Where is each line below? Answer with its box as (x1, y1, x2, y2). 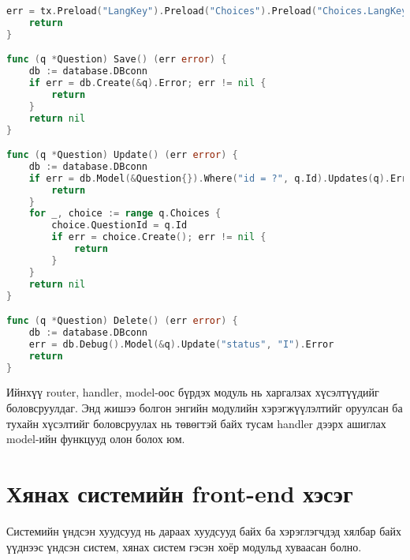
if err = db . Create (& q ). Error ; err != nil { (28, 77, 266, 89)
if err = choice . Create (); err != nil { (51, 231, 266, 243)
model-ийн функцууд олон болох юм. (6, 430, 185, 447)
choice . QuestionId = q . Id (51, 220, 188, 231)
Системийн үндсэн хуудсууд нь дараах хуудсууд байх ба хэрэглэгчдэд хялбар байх (6, 522, 402, 539)
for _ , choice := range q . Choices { (28, 208, 222, 220)
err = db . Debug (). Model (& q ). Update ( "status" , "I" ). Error (28, 338, 334, 350)
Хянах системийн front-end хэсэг (6, 477, 353, 509)
